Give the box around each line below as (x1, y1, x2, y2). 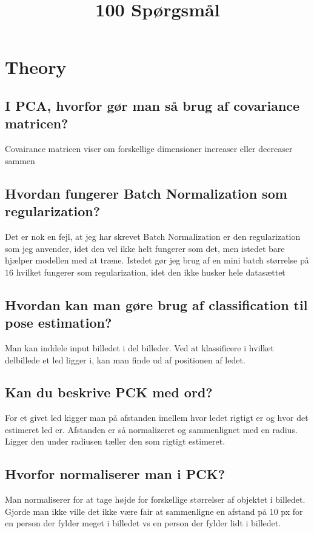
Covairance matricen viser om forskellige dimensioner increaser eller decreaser (5, 142, 293, 155)
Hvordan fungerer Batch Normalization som (5, 184, 287, 202)
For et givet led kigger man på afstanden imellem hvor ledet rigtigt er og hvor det (5, 411, 309, 424)
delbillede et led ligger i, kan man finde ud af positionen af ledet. (5, 353, 246, 366)
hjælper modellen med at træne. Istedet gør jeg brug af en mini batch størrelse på (5, 254, 309, 266)
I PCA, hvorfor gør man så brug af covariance (5, 96, 300, 114)
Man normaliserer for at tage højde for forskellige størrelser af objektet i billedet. (5, 493, 306, 506)
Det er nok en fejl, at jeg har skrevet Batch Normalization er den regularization (5, 230, 301, 242)
